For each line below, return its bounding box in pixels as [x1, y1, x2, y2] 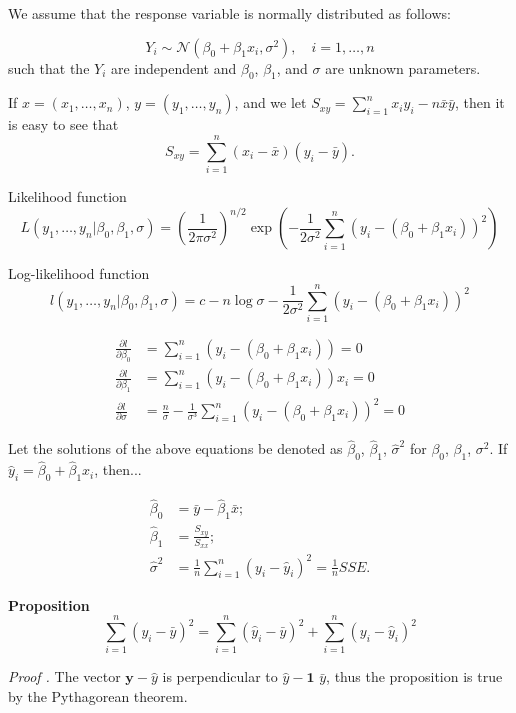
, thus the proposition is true [326, 666, 503, 687]
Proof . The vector [8, 666, 121, 687]
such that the [8, 57, 90, 78]
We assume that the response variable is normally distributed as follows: [8, 3, 451, 23]
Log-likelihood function [8, 263, 150, 284]
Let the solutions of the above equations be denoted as [8, 438, 343, 459]
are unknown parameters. [325, 57, 481, 78]
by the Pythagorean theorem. [8, 685, 188, 706]
